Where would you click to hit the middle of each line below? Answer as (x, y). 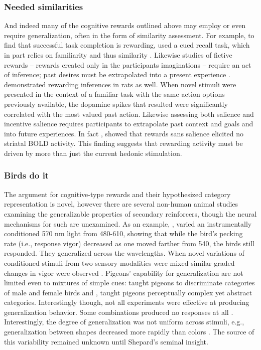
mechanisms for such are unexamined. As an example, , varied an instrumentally (128, 223)
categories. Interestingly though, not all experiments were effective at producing (127, 302)
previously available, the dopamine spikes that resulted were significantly (116, 104)
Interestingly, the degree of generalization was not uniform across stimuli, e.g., (124, 322)
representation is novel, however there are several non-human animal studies (121, 204)
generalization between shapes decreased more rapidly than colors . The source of (129, 332)
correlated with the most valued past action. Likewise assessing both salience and (129, 114)
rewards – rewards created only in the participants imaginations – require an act (128, 64)
